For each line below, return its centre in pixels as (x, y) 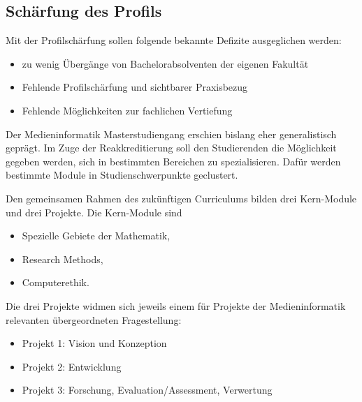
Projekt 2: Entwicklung (72, 366)
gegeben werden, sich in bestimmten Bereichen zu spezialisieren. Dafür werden (173, 161)
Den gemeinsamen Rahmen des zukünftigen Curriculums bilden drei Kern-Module (181, 198)
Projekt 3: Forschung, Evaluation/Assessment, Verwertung (147, 390)
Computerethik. (56, 282)
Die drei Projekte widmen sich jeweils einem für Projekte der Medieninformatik (176, 305)
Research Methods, (63, 259)
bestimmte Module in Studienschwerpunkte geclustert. (122, 175)
